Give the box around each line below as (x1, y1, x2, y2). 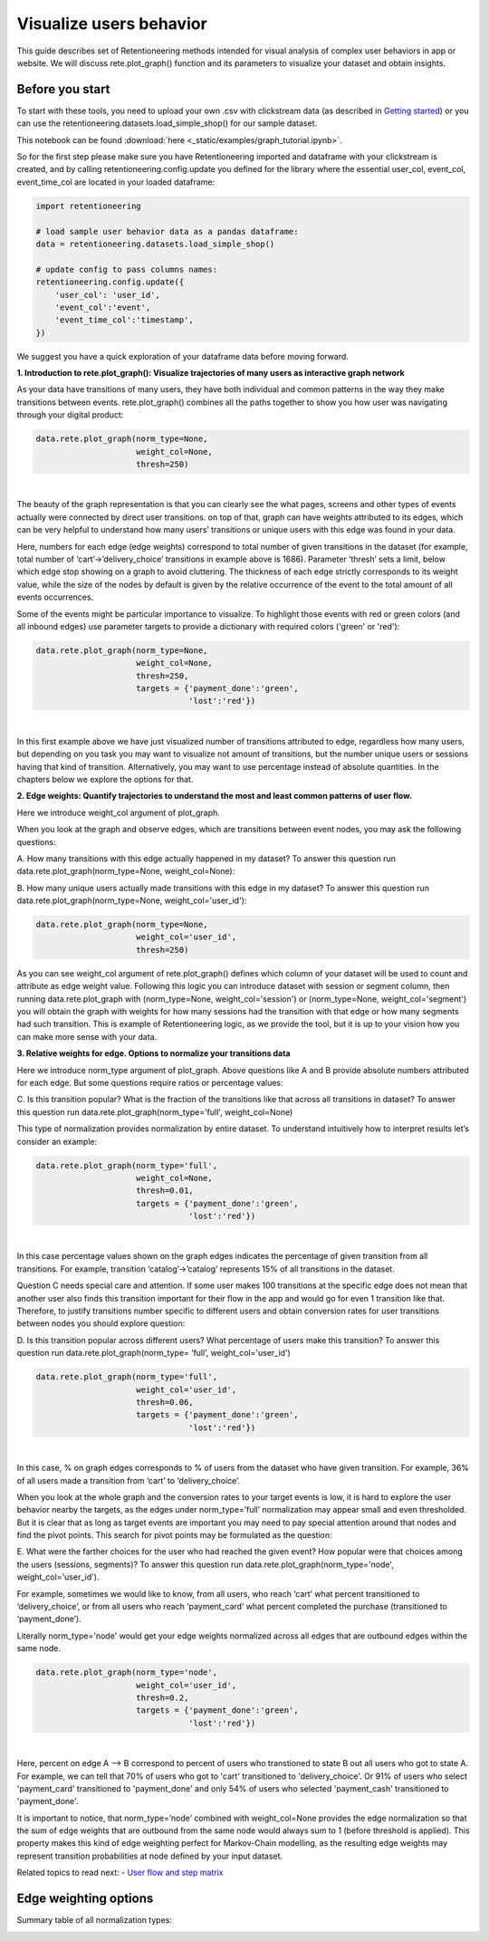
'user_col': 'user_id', (54, 290, 160, 300)
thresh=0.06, (136, 1397, 194, 1408)
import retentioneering (35, 200, 142, 211)
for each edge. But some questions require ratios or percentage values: (16, 1077, 283, 1088)
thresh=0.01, (136, 1186, 194, 1196)
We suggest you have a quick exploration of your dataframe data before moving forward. (16, 351, 349, 361)
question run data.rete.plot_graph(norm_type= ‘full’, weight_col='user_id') (16, 1348, 292, 1359)
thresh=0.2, (136, 1692, 189, 1703)
